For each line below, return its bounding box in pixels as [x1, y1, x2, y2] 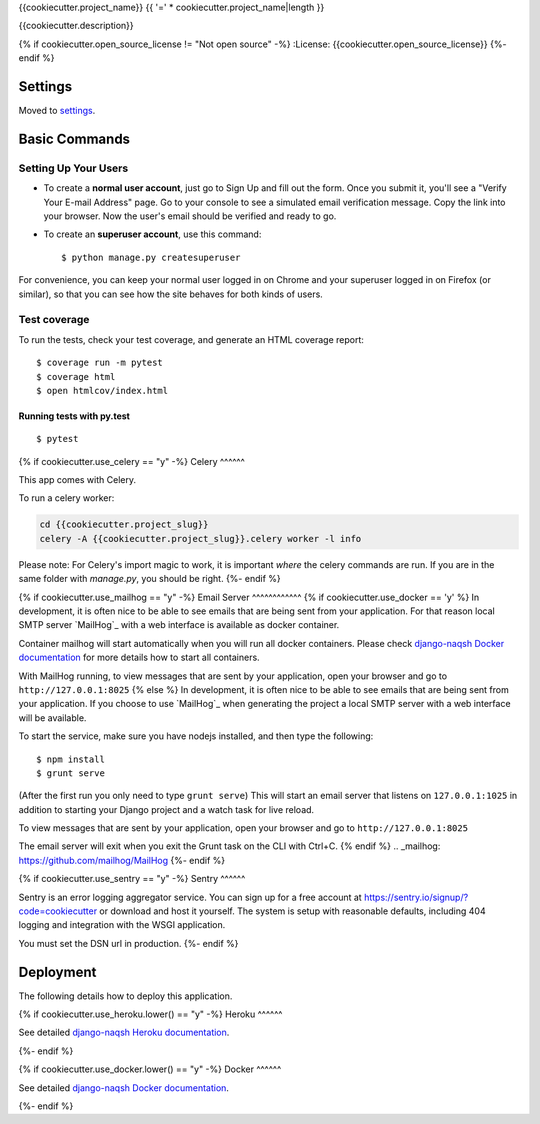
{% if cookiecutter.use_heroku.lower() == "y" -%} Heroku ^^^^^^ [18, 1008, 283, 1020]
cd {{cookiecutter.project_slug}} [39, 519, 209, 530]
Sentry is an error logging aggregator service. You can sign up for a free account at [18, 891, 362, 903]
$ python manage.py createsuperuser [61, 251, 241, 263]
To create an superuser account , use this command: [43, 228, 262, 240]
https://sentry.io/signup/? [363, 891, 469, 903]
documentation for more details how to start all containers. [18, 651, 260, 664]
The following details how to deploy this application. [18, 990, 233, 1002]
